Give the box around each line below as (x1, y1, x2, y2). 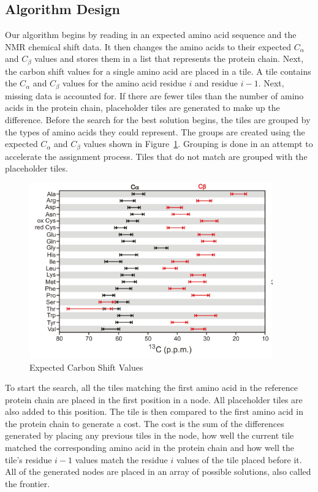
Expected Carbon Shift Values (29, 360, 143, 373)
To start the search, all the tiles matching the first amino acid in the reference (5, 381, 298, 394)
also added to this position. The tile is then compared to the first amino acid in (5, 405, 303, 418)
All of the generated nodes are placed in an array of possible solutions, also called (5, 465, 311, 478)
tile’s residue (5, 453, 52, 466)
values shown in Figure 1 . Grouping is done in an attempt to (83, 137, 313, 150)
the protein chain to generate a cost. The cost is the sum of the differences (5, 417, 284, 430)
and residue (194, 77, 238, 89)
